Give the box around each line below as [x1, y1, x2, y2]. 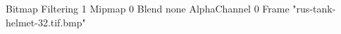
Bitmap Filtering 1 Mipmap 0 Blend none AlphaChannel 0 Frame [6, 1, 290, 15]
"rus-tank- [292, 1, 336, 15]
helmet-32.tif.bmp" [6, 15, 86, 29]
